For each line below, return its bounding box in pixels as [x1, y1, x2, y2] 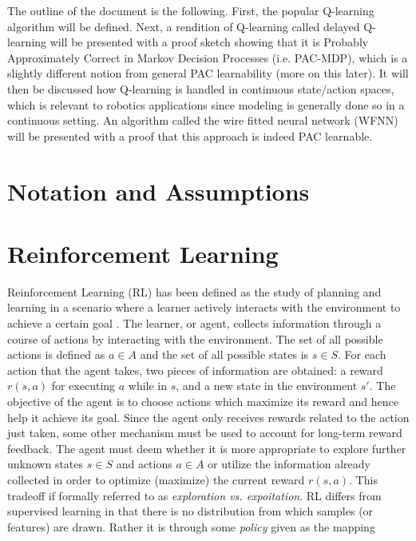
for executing [51, 377, 116, 394]
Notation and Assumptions [7, 174, 310, 207]
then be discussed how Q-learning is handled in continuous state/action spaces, [7, 80, 394, 97]
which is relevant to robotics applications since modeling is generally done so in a [7, 96, 405, 113]
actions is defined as [7, 346, 105, 363]
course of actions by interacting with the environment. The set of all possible [7, 330, 383, 347]
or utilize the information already [208, 455, 370, 472]
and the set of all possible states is [140, 346, 309, 363]
